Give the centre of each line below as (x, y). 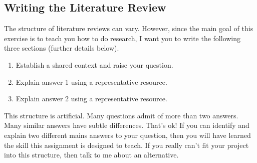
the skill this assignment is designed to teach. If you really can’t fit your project (126, 145)
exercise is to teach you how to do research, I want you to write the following (122, 38)
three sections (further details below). (62, 48)
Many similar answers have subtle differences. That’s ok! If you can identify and (127, 125)
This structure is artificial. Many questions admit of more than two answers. (121, 115)
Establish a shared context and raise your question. (94, 64)
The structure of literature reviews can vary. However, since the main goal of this (129, 28)
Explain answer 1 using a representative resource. (91, 81)
